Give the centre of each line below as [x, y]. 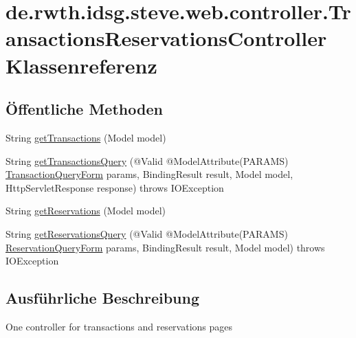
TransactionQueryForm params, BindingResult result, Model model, [149, 174]
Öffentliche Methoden [84, 109]
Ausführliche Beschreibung [102, 298]
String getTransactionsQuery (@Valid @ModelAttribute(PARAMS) [147, 160]
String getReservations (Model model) [86, 211]
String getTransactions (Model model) [86, 137]
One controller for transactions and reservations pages [119, 326]
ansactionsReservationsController [166, 38]
